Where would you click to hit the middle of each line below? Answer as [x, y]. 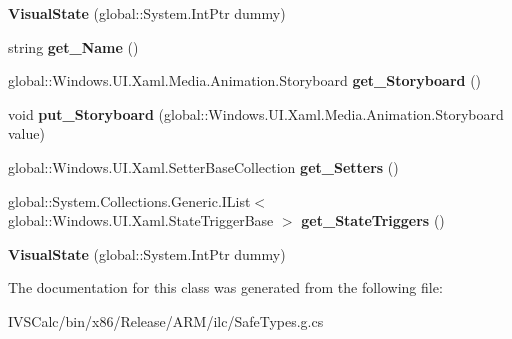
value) [26, 133]
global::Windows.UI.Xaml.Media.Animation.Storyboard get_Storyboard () [245, 80]
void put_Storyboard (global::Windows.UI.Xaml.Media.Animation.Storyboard [256, 113]
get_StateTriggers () [373, 220]
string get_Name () [73, 46]
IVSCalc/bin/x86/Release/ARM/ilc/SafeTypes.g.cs [166, 320]
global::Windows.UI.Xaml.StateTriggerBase [141, 220]
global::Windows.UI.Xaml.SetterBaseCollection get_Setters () [203, 166]
